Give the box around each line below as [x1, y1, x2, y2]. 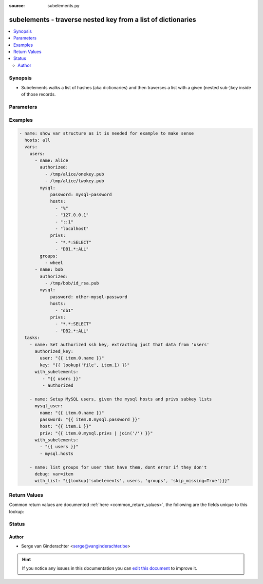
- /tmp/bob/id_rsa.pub [44, 281, 99, 286]
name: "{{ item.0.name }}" [39, 410, 104, 415]
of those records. [21, 92, 56, 97]
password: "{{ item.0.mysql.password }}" [39, 416, 140, 422]
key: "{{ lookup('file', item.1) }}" [39, 362, 130, 368]
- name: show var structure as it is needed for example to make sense [19, 131, 194, 136]
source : [9, 3, 25, 8]
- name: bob [35, 267, 63, 272]
